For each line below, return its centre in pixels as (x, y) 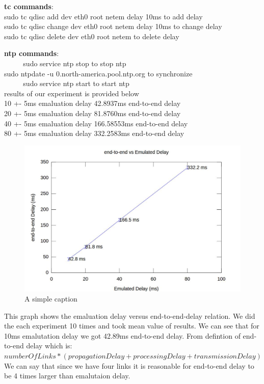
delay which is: (49, 346)
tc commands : (29, 6)
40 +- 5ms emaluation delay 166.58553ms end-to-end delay (96, 123)
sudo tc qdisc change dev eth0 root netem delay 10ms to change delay (113, 26)
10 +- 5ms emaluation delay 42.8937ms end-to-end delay (93, 103)
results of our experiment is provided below (72, 93)
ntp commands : (32, 53)
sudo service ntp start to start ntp (76, 83)
